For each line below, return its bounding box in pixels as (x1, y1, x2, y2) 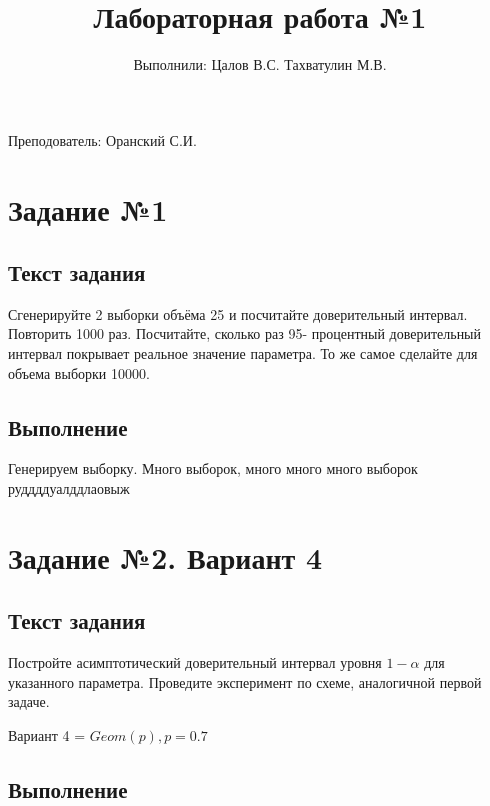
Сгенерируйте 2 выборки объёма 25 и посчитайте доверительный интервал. (8, 303, 468, 324)
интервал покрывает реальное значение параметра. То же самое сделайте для (8, 343, 478, 364)
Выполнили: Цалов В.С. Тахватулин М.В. (133, 54, 387, 75)
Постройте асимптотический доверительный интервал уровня (8, 652, 382, 673)
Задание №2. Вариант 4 (8, 536, 323, 577)
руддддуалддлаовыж (8, 478, 130, 499)
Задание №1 (8, 188, 168, 229)
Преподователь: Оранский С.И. (8, 129, 197, 150)
